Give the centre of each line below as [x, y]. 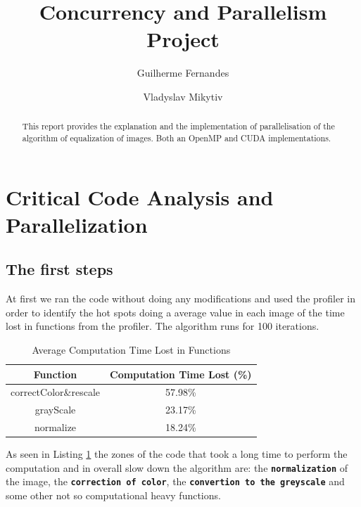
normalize [55, 427]
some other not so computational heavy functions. [113, 495]
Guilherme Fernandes [183, 73]
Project [183, 39]
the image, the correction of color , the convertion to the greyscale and [175, 481]
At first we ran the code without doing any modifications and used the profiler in [181, 299]
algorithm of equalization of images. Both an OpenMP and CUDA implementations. [177, 137]
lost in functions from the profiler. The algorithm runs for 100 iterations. [163, 326]
